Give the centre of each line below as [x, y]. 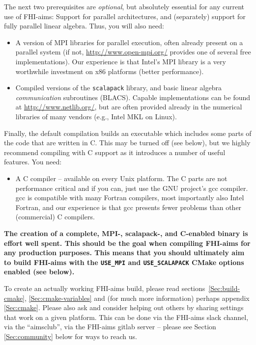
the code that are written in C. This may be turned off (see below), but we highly [127, 143]
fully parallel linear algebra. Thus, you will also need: [84, 26]
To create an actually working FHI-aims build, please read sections [105, 288]
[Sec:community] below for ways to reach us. [71, 336]
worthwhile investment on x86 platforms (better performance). [110, 71]
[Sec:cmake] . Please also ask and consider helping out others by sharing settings [124, 307]
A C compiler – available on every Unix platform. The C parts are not [121, 178]
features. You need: [33, 162]
